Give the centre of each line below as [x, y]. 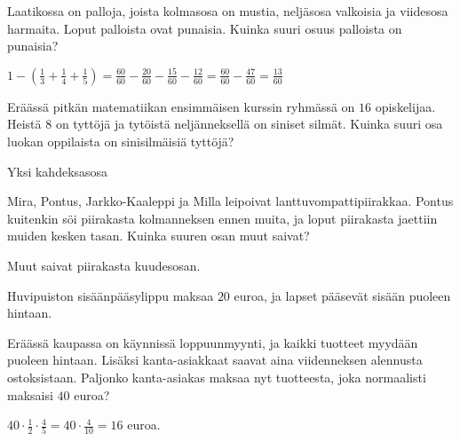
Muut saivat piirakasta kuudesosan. [104, 265]
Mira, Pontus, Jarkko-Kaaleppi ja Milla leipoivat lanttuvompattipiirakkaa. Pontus [230, 201]
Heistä [24, 124]
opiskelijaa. [405, 106]
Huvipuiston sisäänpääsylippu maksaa [111, 295]
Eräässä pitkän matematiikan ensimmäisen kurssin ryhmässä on [181, 106]
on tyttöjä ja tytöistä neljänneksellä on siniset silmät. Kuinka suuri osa [249, 124]
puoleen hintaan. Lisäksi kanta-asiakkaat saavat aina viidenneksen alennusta [215, 360]
